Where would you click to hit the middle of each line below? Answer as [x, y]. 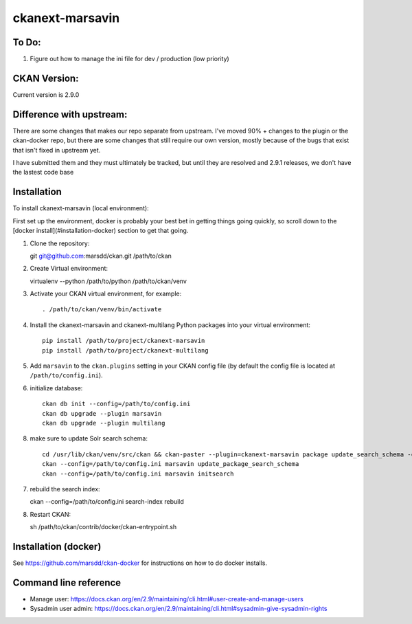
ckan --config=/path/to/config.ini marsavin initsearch [138, 473]
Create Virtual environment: [69, 269]
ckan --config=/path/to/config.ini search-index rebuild [107, 502]
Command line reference [67, 582]
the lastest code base [43, 172]
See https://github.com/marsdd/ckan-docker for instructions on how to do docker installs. [140, 563]
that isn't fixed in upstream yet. [57, 150]
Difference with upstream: [70, 114]
